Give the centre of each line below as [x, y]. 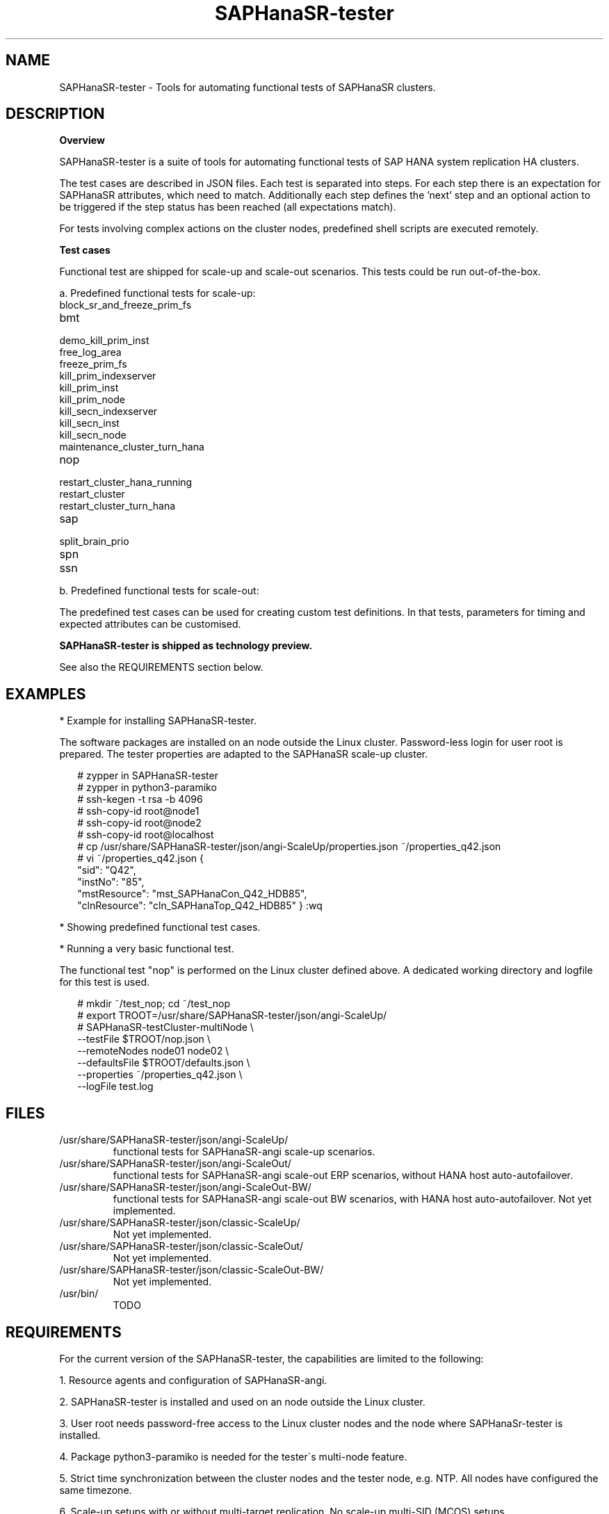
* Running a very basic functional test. [147, 949]
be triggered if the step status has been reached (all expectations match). [228, 207]
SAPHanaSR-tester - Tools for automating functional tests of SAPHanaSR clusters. [247, 87]
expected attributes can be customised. [150, 624]
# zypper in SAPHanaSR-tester [148, 776]
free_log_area [90, 352]
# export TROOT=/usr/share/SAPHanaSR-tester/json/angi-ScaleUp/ [232, 1016]
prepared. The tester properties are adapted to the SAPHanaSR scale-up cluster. [244, 754]
